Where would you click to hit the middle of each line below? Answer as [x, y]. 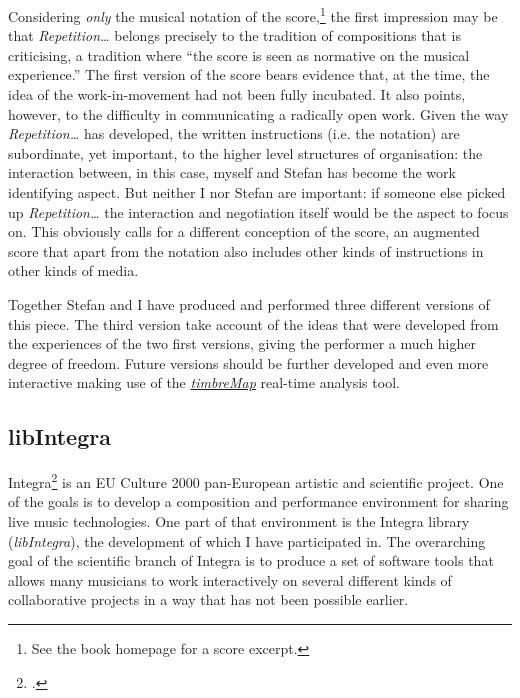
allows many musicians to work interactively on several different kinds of [230, 579]
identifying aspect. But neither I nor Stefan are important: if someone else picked [257, 192]
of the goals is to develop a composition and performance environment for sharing [258, 501]
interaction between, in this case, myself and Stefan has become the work [232, 172]
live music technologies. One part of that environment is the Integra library [239, 520]
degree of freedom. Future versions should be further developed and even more [248, 362]
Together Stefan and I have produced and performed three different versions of [249, 303]
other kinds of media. [73, 270]
